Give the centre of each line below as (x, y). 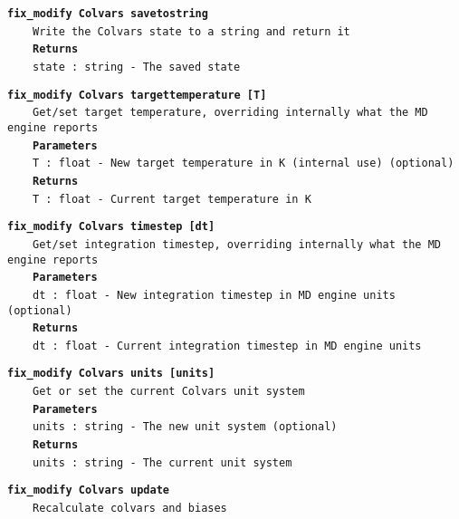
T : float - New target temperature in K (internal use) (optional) (244, 163)
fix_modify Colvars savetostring (108, 14)
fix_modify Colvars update (88, 490)
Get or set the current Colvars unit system (169, 392)
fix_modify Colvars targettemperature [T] (137, 95)
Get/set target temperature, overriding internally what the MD (230, 113)
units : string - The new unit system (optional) (185, 427)
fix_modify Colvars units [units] (111, 374)
